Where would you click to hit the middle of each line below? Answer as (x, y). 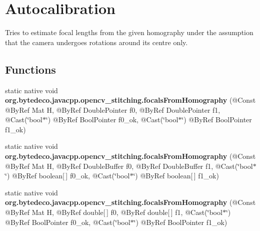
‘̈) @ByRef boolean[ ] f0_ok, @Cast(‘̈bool (67, 176)
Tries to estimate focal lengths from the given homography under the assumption (129, 32)
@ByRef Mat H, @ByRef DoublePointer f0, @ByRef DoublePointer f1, (113, 109)
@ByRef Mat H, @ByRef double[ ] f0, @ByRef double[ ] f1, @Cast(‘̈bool (114, 212)
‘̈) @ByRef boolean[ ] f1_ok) (176, 176)
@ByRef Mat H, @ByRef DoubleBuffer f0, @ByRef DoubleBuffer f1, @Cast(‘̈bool (129, 166)
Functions (30, 69)
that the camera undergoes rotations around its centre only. (96, 42)
